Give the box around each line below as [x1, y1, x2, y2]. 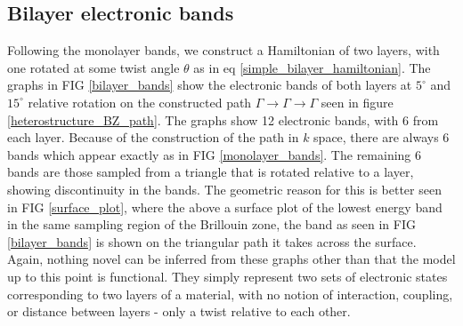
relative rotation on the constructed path [28, 92, 252, 111]
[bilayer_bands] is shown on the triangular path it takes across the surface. [7, 232, 417, 250]
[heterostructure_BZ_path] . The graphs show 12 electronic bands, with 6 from [7, 110, 439, 129]
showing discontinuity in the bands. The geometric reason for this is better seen [7, 179, 442, 198]
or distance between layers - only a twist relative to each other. [7, 302, 351, 321]
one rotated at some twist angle [7, 58, 180, 76]
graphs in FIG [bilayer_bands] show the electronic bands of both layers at [7, 76, 412, 94]
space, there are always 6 [313, 128, 450, 147]
